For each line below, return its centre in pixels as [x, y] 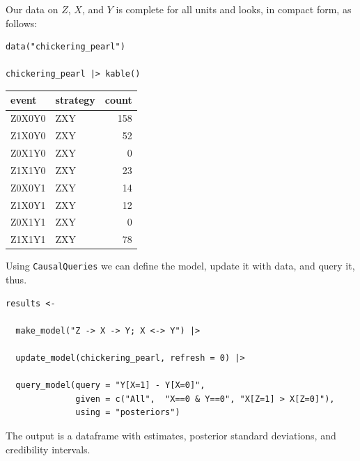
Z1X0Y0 [28, 135]
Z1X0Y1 [28, 204]
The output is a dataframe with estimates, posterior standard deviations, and [171, 435]
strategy [75, 100]
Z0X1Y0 [28, 153]
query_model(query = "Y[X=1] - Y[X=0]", [110, 385]
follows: [22, 23]
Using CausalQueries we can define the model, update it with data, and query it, [180, 266]
